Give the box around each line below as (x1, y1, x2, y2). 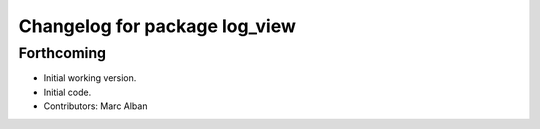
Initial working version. (43, 72, 137, 84)
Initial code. (43, 86, 92, 98)
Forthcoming (18, 44, 107, 62)
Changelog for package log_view (18, 15, 297, 37)
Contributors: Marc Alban (43, 100, 148, 112)
